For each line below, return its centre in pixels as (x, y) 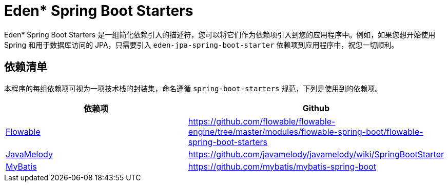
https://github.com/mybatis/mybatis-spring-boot (282, 166)
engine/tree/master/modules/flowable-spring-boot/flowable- (306, 131)
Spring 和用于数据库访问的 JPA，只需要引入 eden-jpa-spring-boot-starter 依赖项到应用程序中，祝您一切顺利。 (201, 45)
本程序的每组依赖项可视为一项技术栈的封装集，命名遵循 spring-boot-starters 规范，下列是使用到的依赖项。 (193, 88)
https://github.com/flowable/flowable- (262, 121)
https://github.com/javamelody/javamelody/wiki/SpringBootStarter (316, 154)
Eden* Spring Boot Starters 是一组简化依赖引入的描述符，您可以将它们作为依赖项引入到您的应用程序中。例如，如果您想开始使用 (220, 34)
